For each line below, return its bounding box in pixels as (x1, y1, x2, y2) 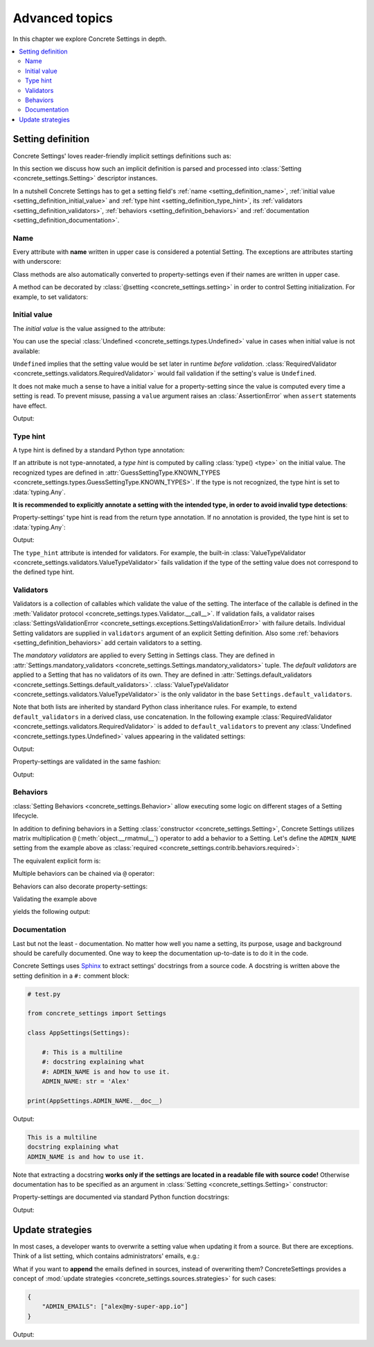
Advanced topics (12, 10, 114, 26)
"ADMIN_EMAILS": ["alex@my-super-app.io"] (42, 1303, 188, 1311)
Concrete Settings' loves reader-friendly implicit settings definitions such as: (12, 151, 231, 160)
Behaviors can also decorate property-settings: (12, 882, 148, 890)
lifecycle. (12, 812, 39, 820)
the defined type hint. (12, 568, 75, 576)
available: (12, 347, 41, 355)
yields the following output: (12, 908, 91, 916)
